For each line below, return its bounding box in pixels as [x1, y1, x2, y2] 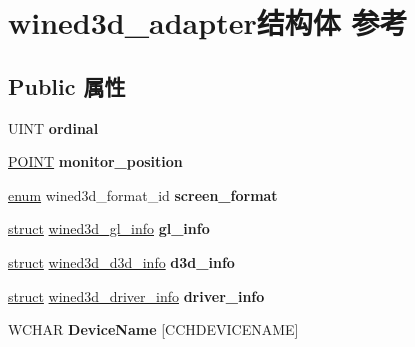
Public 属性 [8, 70, 126, 101]
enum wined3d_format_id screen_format [8, 184, 278, 205]
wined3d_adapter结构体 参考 [8, 2, 408, 43]
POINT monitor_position [8, 151, 183, 172]
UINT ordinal [8, 117, 99, 138]
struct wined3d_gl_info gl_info [8, 218, 210, 239]
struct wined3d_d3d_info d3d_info [8, 251, 235, 272]
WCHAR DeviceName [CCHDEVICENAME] [8, 319, 299, 340]
